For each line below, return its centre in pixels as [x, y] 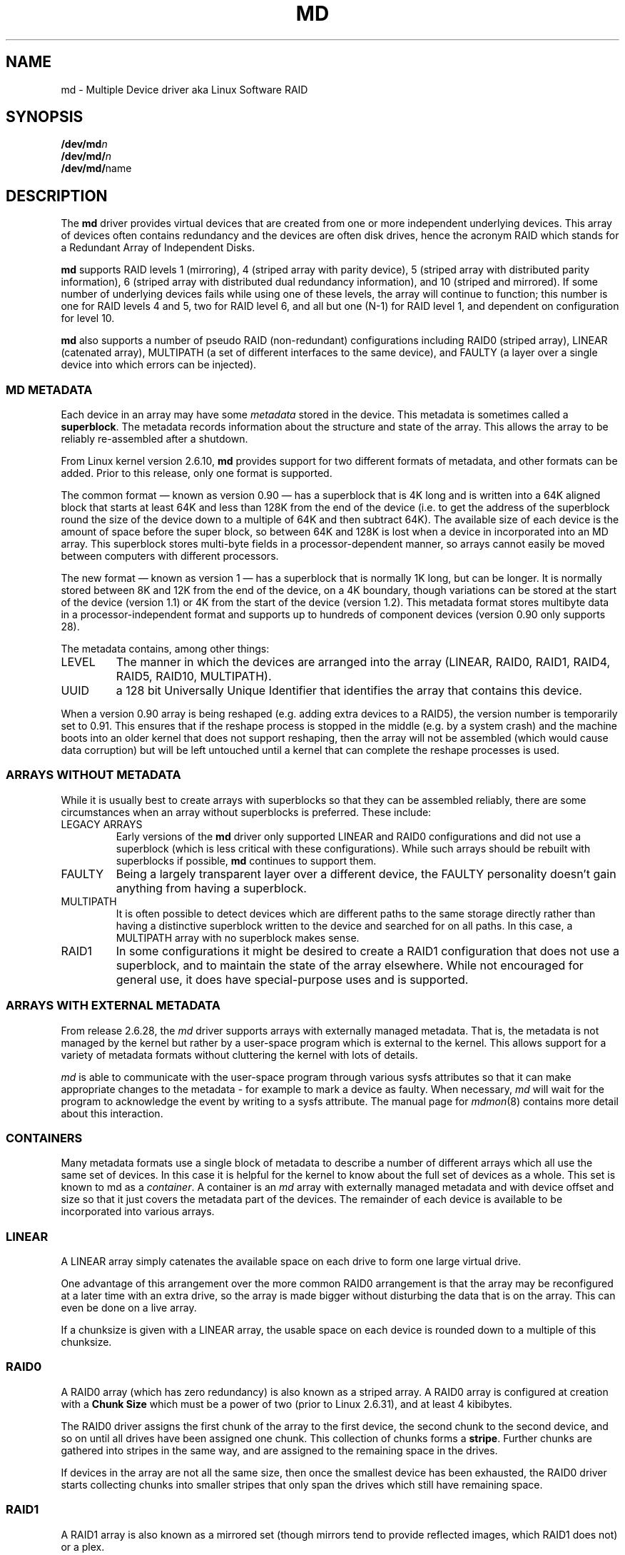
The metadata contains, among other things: [165, 649]
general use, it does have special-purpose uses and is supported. [292, 979]
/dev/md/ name [96, 168]
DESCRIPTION [57, 196]
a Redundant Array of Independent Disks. [158, 248]
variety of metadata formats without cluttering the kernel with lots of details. [239, 1055]
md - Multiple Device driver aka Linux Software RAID [184, 89]
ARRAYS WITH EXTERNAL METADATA [113, 1006]
